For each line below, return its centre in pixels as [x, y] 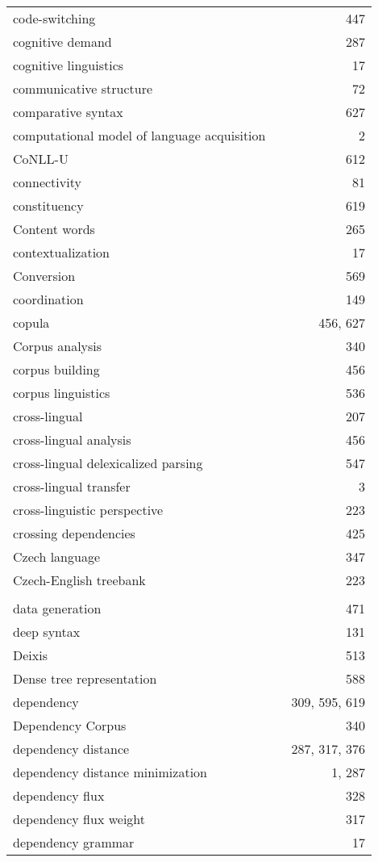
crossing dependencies [74, 533]
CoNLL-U [41, 159]
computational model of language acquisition [139, 135]
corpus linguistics [62, 393]
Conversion [44, 276]
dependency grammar [74, 842]
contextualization [62, 252]
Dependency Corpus [70, 725]
